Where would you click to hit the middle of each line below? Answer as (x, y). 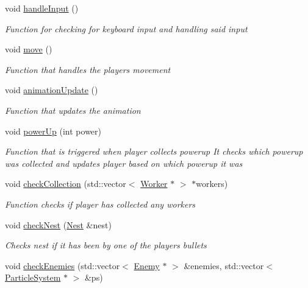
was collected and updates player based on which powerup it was (124, 163)
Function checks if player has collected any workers (100, 204)
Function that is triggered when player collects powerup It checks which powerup (154, 151)
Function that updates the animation (73, 110)
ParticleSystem (33, 277)
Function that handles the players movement (88, 69)
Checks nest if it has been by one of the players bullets (106, 245)
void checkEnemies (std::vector (63, 265)
